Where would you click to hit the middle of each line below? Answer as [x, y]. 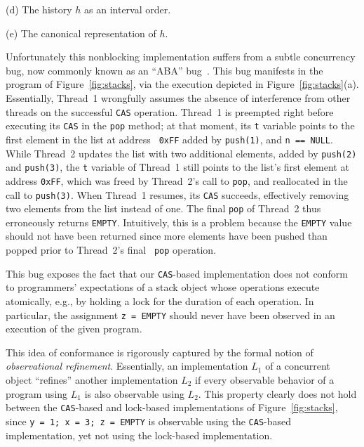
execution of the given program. [74, 329]
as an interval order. [128, 9]
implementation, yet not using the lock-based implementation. [139, 435]
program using [37, 393]
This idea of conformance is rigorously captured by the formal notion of [160, 352]
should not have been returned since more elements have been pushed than [167, 236]
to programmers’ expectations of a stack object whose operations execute [163, 287]
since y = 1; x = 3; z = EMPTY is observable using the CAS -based [149, 421]
